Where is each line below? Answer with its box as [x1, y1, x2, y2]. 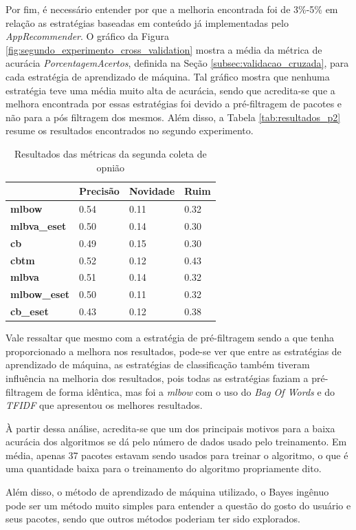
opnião [96, 160, 125, 174]
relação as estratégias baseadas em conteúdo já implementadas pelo [5, 15, 289, 30]
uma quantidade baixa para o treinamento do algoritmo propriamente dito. [5, 461, 322, 476]
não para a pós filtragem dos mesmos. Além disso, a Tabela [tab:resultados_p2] [5, 109, 341, 124]
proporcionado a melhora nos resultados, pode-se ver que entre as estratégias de [5, 343, 342, 358]
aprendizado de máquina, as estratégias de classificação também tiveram [5, 357, 310, 372]
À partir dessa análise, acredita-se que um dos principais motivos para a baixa [5, 421, 335, 435]
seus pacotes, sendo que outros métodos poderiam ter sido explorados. [5, 511, 300, 526]
